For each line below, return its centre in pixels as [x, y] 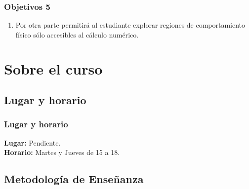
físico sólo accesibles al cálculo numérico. [77, 34]
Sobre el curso [53, 68]
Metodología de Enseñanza [74, 179]
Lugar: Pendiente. [32, 142]
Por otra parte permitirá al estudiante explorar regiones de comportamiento [130, 25]
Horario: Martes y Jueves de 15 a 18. [62, 152]
